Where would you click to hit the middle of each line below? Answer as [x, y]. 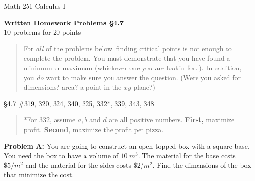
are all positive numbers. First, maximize [172, 120]
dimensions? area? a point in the [72, 87]
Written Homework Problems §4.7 [64, 22]
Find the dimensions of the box [204, 165]
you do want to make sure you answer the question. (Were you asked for [132, 77]
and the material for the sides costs [78, 165]
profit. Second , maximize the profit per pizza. [93, 129]
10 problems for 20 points [42, 32]
